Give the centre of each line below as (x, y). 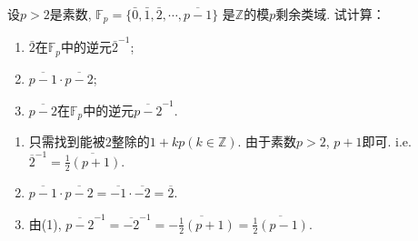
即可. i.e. (387, 141)
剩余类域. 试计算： (330, 14)
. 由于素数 (267, 141)
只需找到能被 (67, 141)
